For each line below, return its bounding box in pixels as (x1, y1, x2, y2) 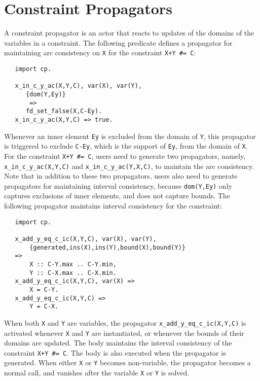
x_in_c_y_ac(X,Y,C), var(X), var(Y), (15, 82, 142, 90)
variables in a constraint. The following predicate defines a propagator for (4, 37, 233, 48)
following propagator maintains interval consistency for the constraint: (4, 200, 222, 211)
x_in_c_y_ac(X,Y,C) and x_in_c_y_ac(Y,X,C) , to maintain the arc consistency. (4, 160, 254, 171)
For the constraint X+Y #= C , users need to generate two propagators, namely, (4, 150, 246, 161)
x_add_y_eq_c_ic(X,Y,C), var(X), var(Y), (15, 235, 157, 243)
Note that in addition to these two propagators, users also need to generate (4, 170, 238, 181)
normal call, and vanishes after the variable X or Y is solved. (4, 367, 190, 378)
